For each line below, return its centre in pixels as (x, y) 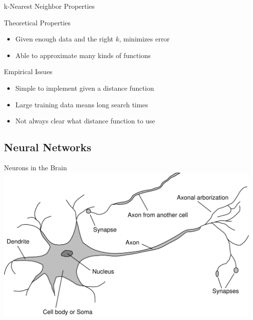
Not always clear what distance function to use (85, 121)
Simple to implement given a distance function (85, 88)
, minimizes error (144, 39)
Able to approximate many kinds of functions (83, 55)
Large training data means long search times (82, 104)
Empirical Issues (28, 71)
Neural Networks (48, 147)
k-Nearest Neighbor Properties (49, 6)
